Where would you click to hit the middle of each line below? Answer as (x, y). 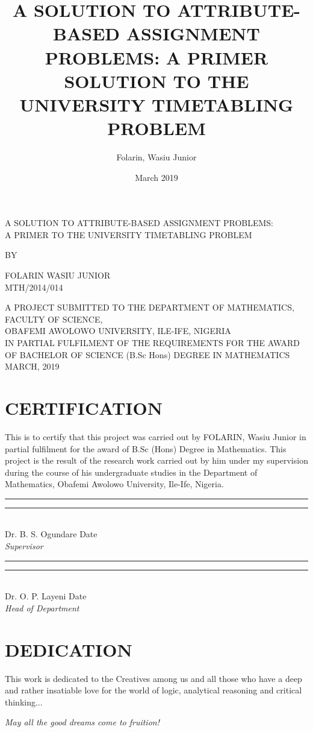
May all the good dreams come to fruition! (82, 722)
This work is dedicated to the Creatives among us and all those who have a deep (153, 678)
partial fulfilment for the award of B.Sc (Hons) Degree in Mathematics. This (146, 448)
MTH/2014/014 (34, 287)
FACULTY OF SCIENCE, (54, 319)
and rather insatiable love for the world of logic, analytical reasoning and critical (153, 690)
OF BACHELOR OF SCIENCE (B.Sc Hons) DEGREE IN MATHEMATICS (147, 354)
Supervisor (24, 546)
